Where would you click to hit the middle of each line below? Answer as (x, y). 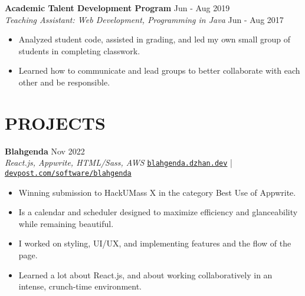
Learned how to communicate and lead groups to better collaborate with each (159, 70)
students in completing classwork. (79, 50)
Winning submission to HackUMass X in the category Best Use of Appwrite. (157, 192)
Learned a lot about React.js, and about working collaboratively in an (145, 274)
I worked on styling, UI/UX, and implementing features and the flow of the (155, 243)
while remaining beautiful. (66, 223)
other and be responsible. (64, 82)
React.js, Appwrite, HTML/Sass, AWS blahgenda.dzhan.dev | (119, 162)
